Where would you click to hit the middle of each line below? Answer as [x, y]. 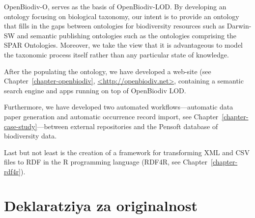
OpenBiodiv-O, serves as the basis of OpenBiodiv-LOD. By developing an [115, 6]
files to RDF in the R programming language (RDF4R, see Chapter [106, 162]
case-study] [21, 126]
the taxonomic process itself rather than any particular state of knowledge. [116, 54]
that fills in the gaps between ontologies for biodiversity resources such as [114, 26]
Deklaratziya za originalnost [101, 205]
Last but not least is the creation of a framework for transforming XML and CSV [127, 152]
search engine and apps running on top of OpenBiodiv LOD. [95, 90]
